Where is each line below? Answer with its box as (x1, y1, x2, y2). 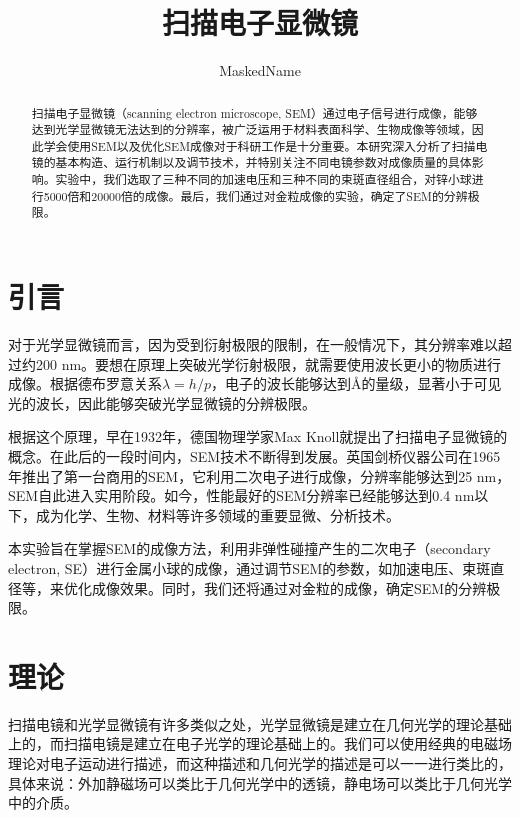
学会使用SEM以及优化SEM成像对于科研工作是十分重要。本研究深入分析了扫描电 (43, 137, 488, 154)
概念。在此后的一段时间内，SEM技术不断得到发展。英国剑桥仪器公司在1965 (8, 446, 501, 467)
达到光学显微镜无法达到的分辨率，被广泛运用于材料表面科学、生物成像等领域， (31, 121, 472, 138)
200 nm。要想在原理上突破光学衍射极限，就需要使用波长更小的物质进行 (35, 353, 502, 374)
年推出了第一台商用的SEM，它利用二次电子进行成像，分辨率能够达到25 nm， (8, 465, 511, 486)
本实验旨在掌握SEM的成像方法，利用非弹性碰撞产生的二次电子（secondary (8, 538, 491, 559)
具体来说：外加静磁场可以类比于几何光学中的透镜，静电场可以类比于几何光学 (8, 772, 512, 793)
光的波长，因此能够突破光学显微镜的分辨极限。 (8, 392, 316, 413)
